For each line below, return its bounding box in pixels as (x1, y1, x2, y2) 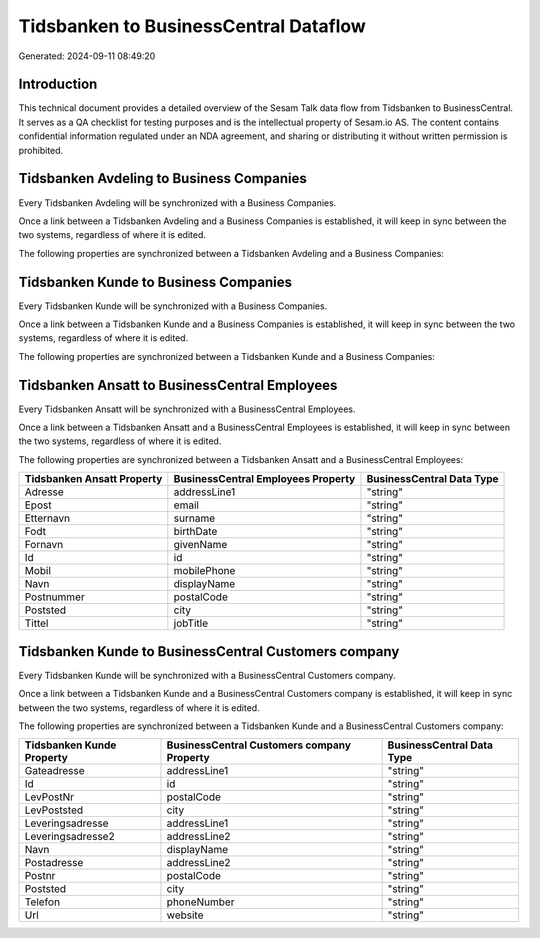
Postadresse (24, 856, 84, 870)
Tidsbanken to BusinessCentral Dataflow (18, 15, 367, 37)
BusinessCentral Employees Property (173, 472, 356, 486)
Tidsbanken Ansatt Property (24, 472, 163, 486)
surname (173, 511, 216, 525)
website (166, 908, 204, 922)
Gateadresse (24, 764, 85, 778)
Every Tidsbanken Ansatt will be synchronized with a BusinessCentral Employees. (18, 403, 356, 415)
